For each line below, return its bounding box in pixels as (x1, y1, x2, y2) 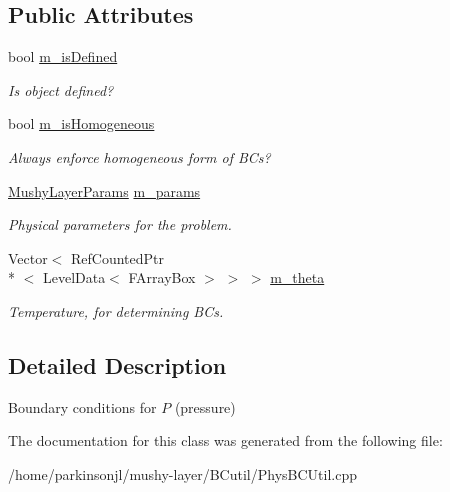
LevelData (42, 267, 106, 288)
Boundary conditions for (8, 396, 157, 417)
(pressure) (174, 396, 236, 417)
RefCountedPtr (71, 247, 165, 268)
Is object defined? (8, 79, 114, 100)
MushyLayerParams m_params (8, 180, 201, 201)
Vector (8, 247, 48, 268)
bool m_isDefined (8, 46, 118, 67)
